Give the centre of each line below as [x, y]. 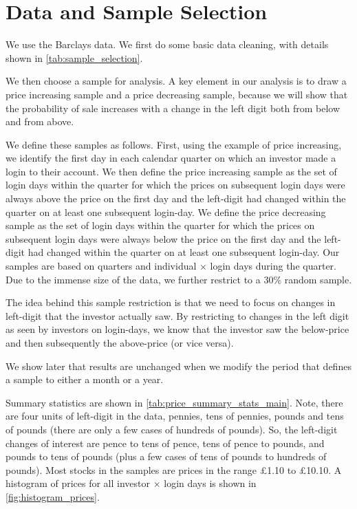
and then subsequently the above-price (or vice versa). [120, 343]
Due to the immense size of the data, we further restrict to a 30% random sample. [179, 279]
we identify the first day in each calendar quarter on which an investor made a [171, 158]
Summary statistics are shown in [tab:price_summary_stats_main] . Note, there [174, 402]
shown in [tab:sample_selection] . [74, 57]
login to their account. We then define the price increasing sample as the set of [171, 171]
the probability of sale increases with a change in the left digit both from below [173, 108]
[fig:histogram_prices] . [53, 496]
